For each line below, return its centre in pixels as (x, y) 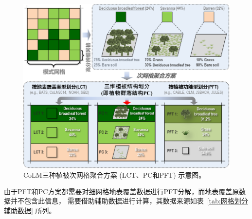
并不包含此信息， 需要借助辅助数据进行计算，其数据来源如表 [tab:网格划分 (129, 201)
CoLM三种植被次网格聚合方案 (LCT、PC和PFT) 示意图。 (115, 175)
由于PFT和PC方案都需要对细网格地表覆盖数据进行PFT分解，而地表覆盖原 (122, 191)
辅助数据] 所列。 (30, 210)
